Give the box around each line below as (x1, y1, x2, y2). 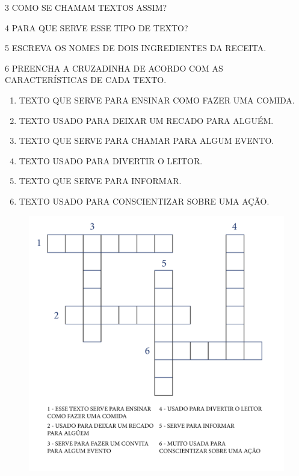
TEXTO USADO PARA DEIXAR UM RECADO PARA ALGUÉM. (19, 114, 274, 126)
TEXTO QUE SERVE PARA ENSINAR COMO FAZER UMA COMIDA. (19, 93, 295, 106)
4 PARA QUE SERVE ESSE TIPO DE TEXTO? (5, 21, 188, 34)
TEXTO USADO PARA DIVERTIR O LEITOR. (19, 154, 203, 167)
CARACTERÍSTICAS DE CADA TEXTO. (5, 73, 167, 86)
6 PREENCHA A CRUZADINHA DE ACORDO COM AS (5, 61, 223, 74)
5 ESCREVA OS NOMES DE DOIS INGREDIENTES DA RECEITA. (5, 42, 267, 54)
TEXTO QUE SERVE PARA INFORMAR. (19, 175, 182, 187)
